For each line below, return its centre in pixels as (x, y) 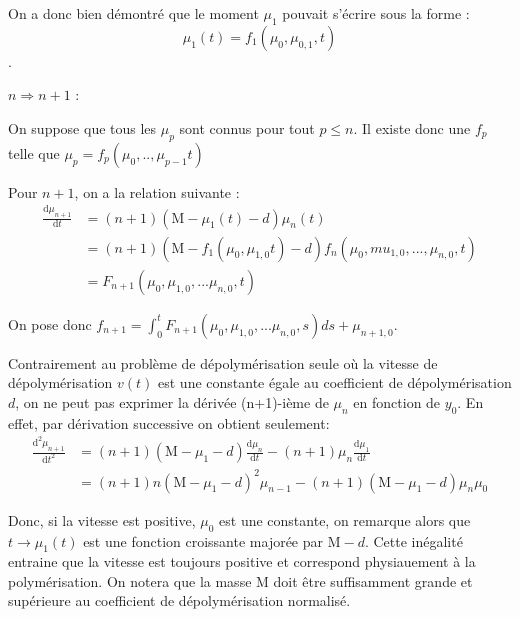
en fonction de (397, 401)
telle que (34, 152)
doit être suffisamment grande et (373, 580)
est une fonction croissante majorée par (203, 540)
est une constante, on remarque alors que (345, 519)
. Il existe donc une (412, 127)
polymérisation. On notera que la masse (130, 580)
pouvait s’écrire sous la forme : (376, 13)
